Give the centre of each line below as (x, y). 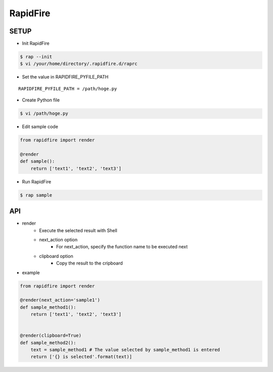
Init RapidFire (36, 44)
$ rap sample (36, 195)
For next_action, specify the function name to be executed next (122, 247)
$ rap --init (36, 57)
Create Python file (41, 100)
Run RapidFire (37, 181)
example (31, 272)
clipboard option (56, 256)
